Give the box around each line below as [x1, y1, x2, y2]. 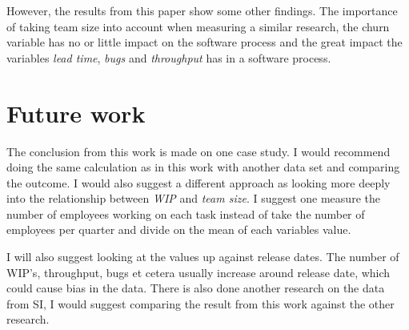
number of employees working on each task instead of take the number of [6, 205, 365, 222]
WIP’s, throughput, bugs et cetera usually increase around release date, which [6, 264, 391, 280]
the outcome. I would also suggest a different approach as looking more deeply [6, 174, 391, 191]
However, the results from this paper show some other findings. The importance [6, 2, 398, 18]
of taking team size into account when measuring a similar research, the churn [6, 18, 390, 34]
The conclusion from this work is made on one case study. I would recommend [6, 143, 391, 159]
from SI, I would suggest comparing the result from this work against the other [6, 295, 395, 312]
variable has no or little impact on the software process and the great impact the [6, 34, 403, 50]
